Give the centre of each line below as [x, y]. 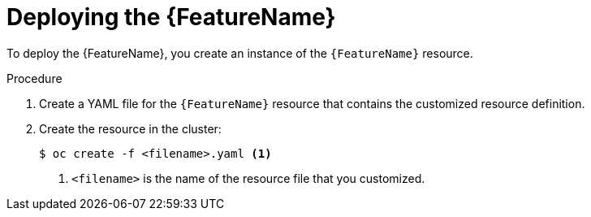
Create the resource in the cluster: [130, 128]
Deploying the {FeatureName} [171, 17]
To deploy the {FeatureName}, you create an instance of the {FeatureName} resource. [240, 53]
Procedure [35, 78]
